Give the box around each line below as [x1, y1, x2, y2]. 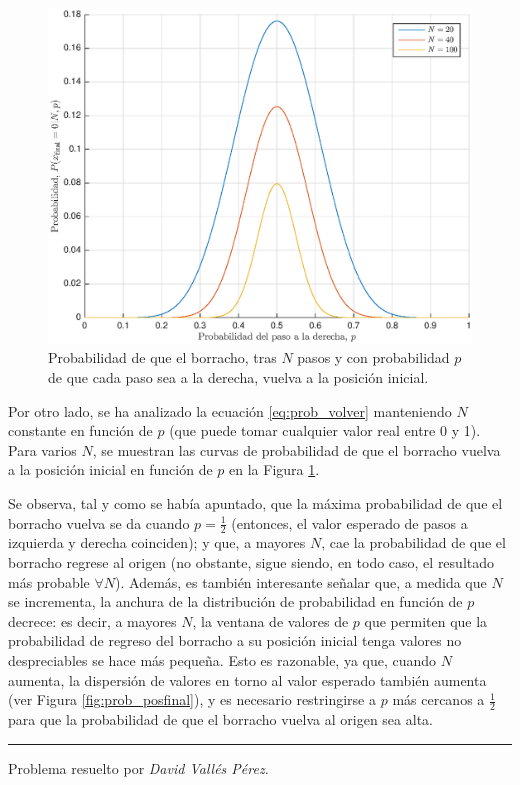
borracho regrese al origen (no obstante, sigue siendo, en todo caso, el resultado [8, 551, 495, 572]
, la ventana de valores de [192, 610, 349, 631]
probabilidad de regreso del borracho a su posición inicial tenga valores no [8, 630, 462, 651]
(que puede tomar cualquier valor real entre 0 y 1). [169, 420, 481, 441]
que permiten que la [364, 610, 488, 631]
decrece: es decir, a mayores [8, 610, 177, 631]
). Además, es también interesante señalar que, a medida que [115, 571, 487, 592]
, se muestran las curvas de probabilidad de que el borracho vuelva [92, 439, 501, 460]
